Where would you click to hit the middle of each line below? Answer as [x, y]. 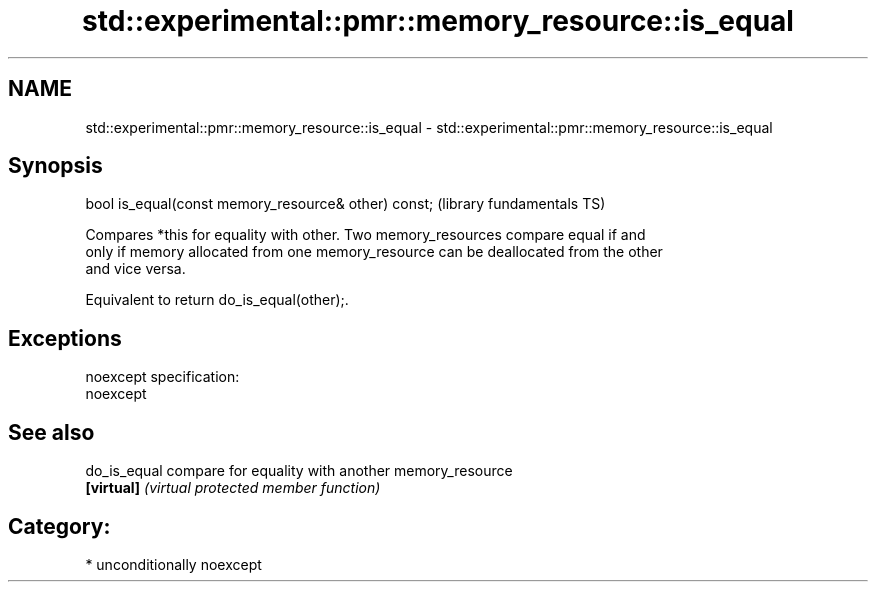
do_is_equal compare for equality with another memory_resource [299, 471]
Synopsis [55, 166]
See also [51, 432]
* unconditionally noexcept [173, 564]
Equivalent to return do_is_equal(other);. [217, 300]
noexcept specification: [162, 377]
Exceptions [65, 338]
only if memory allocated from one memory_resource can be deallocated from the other [374, 252]
